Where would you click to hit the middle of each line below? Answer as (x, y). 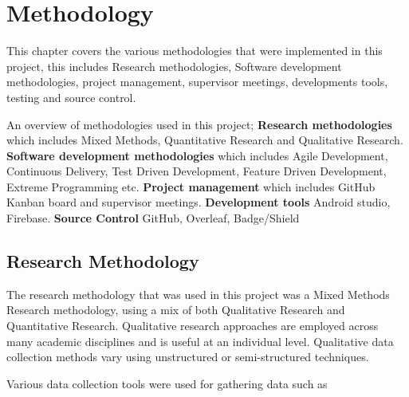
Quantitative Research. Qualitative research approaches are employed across (193, 326)
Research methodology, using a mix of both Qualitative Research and (176, 310)
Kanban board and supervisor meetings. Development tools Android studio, (199, 202)
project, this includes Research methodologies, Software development (174, 66)
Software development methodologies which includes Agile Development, (197, 155)
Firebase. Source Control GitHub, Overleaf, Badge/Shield (153, 218)
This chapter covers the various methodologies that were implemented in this (195, 51)
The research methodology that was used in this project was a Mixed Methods (198, 294)
